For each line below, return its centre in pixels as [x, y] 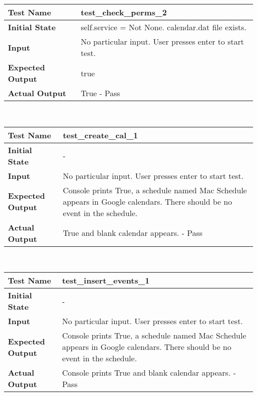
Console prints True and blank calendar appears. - [149, 373]
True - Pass [100, 93]
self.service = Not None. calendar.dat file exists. [164, 27]
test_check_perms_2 [124, 12]
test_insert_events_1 [106, 281]
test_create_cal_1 [100, 135]
